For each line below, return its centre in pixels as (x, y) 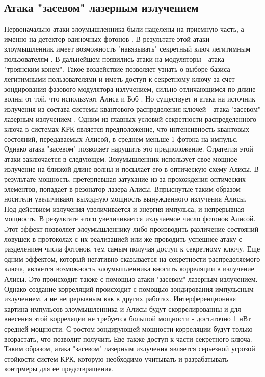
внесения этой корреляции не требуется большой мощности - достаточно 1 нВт (128, 319)
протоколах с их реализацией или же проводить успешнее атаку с (140, 238)
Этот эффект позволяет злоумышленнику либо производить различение (115, 229)
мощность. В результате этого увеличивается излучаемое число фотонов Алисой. (130, 219)
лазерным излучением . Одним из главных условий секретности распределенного (130, 119)
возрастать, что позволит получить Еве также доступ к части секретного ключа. (128, 338)
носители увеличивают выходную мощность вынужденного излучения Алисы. (125, 199)
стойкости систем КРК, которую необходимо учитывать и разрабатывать (116, 358)
